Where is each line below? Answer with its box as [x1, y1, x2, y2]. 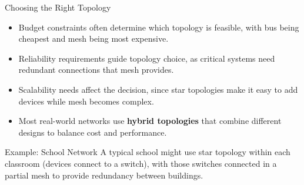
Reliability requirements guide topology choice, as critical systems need [18, 52, 275, 64]
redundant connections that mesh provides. [18, 63, 174, 76]
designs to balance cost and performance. [18, 126, 167, 138]
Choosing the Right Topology [5, 1, 111, 13]
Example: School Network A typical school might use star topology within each [5, 146, 290, 158]
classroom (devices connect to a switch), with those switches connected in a [5, 157, 277, 169]
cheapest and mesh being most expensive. [18, 32, 169, 45]
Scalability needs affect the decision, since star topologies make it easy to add [18, 83, 298, 95]
